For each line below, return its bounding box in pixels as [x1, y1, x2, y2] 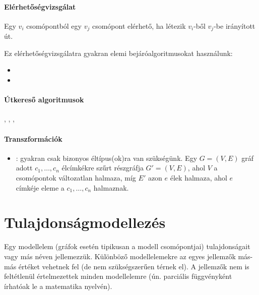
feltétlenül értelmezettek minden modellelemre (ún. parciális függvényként [4, 271, 232, 281]
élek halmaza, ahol [170, 172, 227, 183]
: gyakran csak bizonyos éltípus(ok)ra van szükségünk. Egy [16, 152, 198, 163]
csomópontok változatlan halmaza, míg [16, 172, 136, 183]
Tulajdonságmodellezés [4, 212, 166, 232]
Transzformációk [4, 133, 62, 144]
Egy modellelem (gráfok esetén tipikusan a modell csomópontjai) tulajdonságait [4, 241, 250, 252]
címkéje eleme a [16, 182, 64, 193]
